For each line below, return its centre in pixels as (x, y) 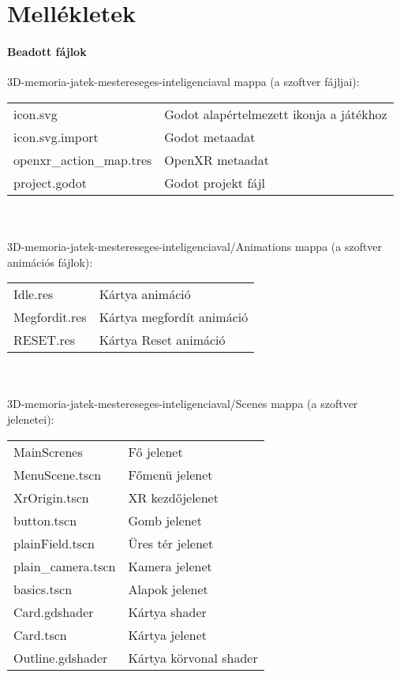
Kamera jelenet (170, 566)
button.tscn (45, 520)
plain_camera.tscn (65, 566)
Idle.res (34, 294)
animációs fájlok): (50, 262)
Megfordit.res (50, 317)
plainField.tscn (54, 543)
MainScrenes (48, 451)
